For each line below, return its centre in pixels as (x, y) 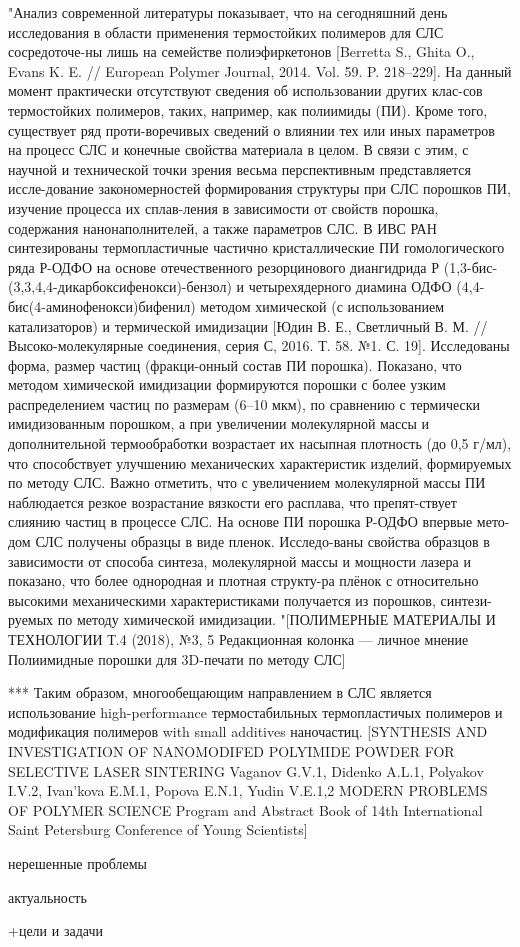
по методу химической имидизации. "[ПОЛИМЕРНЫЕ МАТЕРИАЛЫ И (276, 619)
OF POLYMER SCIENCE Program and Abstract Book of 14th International (245, 809)
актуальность (47, 896)
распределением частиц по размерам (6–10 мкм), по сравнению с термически (244, 403)
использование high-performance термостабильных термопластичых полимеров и (255, 711)
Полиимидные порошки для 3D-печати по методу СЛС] (177, 658)
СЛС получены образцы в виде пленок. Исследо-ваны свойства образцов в (262, 541)
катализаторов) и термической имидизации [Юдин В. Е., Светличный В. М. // (248, 325)
